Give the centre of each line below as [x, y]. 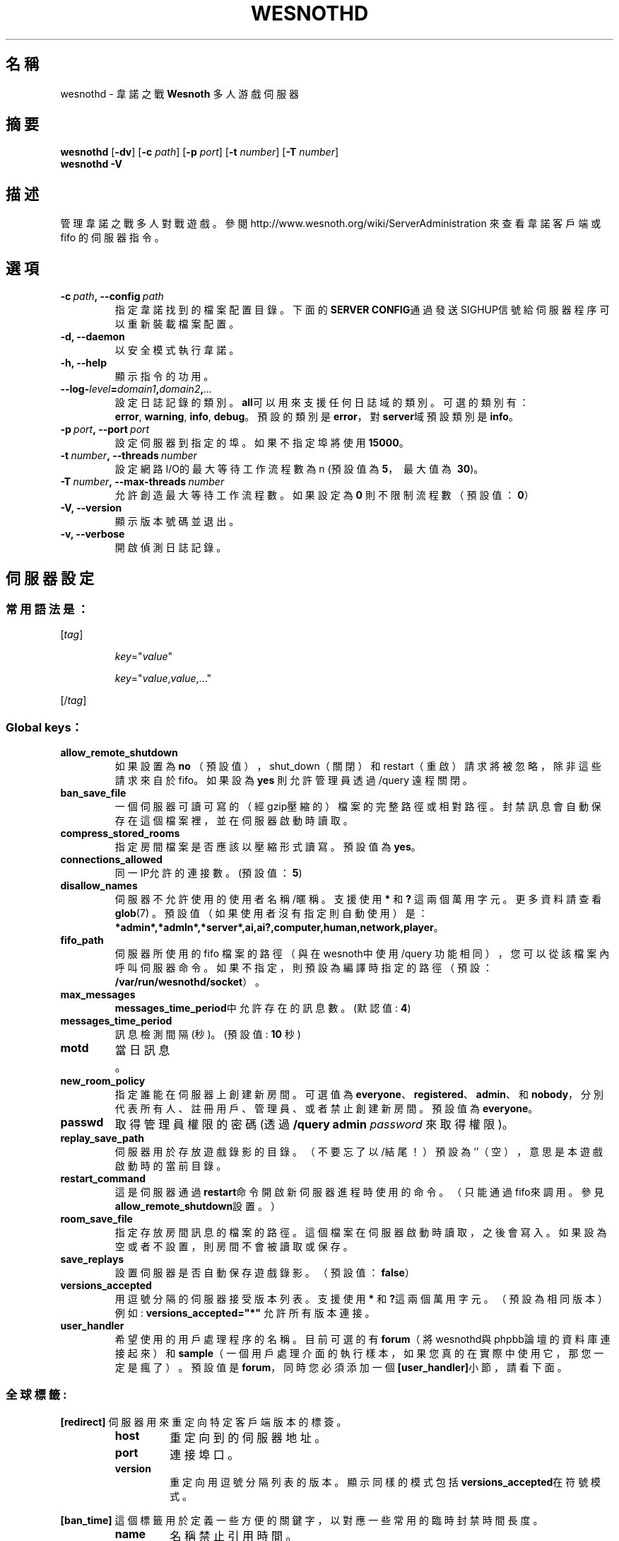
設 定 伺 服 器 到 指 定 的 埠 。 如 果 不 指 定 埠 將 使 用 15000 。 [262, 443]
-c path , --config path [112, 296]
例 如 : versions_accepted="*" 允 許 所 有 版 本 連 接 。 [245, 1313]
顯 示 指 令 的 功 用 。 [164, 376]
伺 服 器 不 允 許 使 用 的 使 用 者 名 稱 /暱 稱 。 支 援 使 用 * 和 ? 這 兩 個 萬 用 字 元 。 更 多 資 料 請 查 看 [358, 899]
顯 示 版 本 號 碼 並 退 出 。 [177, 521]
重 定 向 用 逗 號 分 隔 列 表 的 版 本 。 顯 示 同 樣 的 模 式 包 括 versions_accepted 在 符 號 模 [385, 1482]
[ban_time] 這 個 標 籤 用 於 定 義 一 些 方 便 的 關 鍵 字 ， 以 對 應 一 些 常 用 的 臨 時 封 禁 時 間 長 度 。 [302, 1520]
